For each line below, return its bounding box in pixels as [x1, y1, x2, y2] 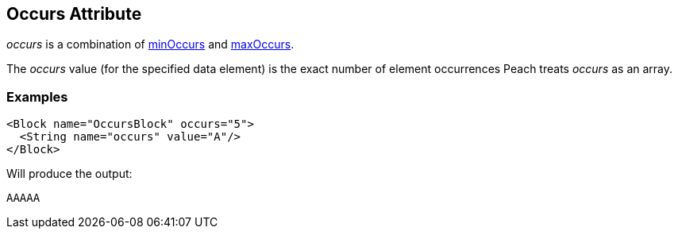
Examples [6, 88, 68, 105]
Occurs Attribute [6, 4, 142, 24]
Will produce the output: [6, 167, 133, 181]
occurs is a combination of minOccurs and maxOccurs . [6, 37, 295, 52]
